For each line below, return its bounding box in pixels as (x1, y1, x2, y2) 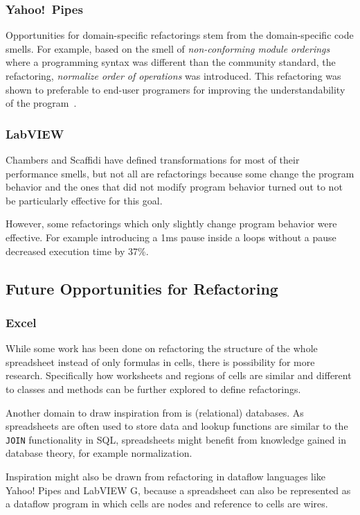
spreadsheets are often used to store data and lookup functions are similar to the (6, 419, 348, 433)
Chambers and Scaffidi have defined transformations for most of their (6, 152, 300, 166)
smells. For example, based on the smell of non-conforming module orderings (6, 41, 330, 55)
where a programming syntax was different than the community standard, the (6, 55, 336, 69)
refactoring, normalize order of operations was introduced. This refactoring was (6, 69, 341, 82)
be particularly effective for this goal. (6, 193, 163, 207)
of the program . (6, 96, 77, 110)
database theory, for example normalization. (6, 446, 192, 460)
